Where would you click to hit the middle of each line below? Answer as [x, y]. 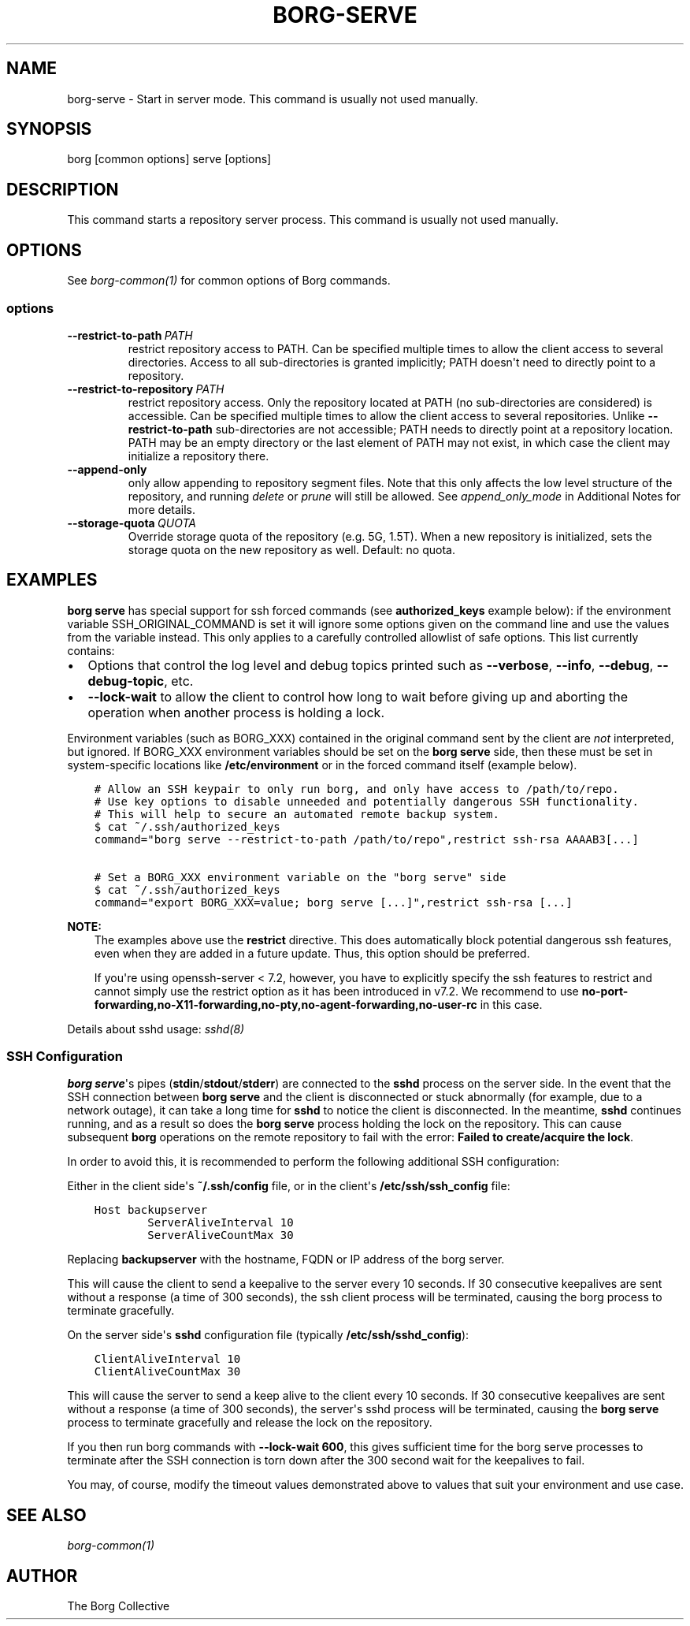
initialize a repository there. [198, 456]
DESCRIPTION [63, 189]
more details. [162, 509]
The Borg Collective [119, 1606]
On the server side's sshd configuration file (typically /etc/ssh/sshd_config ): [268, 1335]
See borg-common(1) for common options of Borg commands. [229, 281]
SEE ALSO [46, 1515]
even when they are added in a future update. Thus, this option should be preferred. [312, 953]
